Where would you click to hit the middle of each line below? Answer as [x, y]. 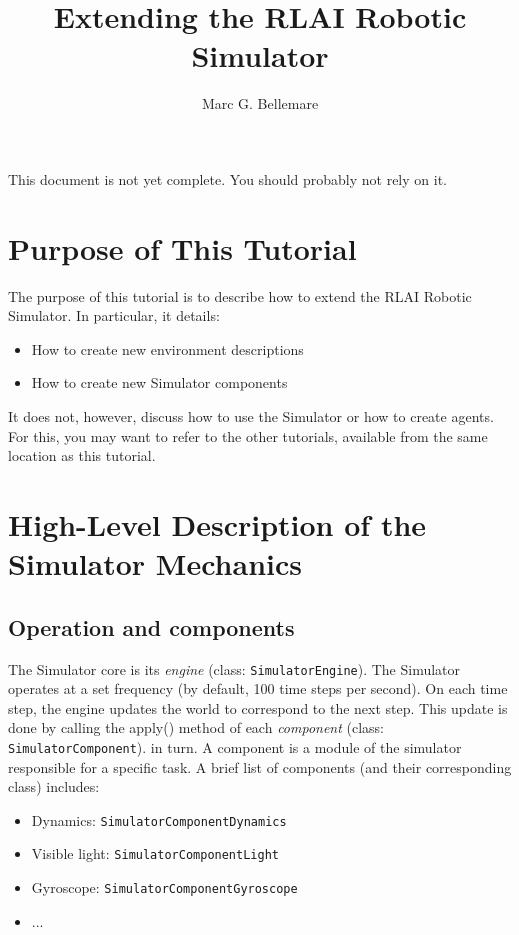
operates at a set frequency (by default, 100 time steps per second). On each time [258, 688]
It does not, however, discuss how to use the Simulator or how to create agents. [251, 416]
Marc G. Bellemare [260, 103]
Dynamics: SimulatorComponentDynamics [159, 819]
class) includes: [54, 786]
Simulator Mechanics [155, 563]
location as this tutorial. [82, 455]
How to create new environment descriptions [167, 348]
